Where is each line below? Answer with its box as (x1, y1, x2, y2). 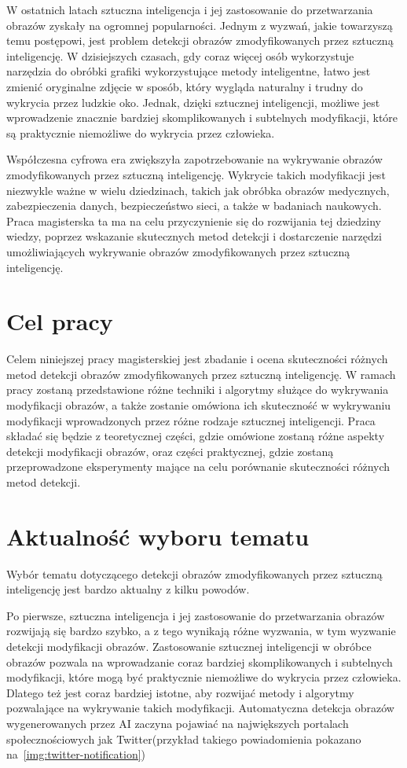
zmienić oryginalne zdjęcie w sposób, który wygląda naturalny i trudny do (6, 78, 363, 94)
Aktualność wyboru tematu (6, 520, 310, 552)
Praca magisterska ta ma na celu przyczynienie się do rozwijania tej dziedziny (6, 212, 381, 229)
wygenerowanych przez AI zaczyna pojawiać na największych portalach (6, 715, 349, 732)
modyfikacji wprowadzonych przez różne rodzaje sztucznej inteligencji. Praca (6, 412, 376, 428)
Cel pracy (6, 305, 113, 337)
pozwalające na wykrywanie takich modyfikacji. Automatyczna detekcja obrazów (6, 700, 394, 716)
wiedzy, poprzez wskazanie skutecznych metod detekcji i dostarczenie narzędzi (6, 228, 382, 244)
